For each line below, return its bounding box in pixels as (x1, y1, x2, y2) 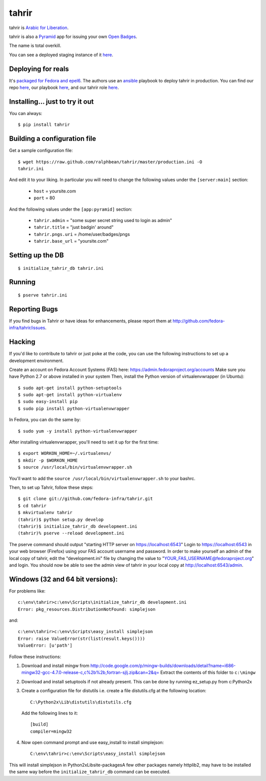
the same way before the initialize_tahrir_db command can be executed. (9, 769, 171, 775)
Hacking (9, 338, 35, 346)
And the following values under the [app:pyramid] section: (9, 206, 133, 212)
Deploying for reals (9, 65, 69, 73)
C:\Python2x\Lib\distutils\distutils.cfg (30, 699, 132, 705)
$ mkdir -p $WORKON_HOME (18, 457, 78, 463)
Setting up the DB (9, 251, 64, 259)
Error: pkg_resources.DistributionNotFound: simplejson (18, 606, 156, 612)
